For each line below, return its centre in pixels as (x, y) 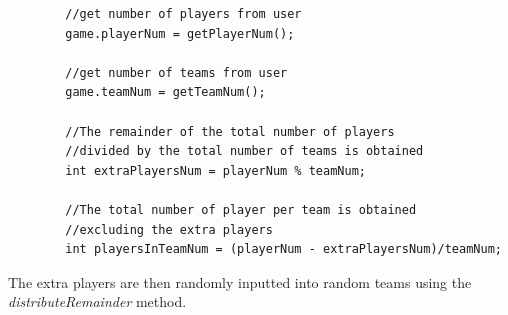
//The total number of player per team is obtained (241, 209)
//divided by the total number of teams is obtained (244, 151)
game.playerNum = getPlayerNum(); (180, 33)
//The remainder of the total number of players (230, 131)
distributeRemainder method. (97, 301)
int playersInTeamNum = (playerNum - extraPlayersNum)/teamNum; (283, 249)
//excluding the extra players (169, 229)
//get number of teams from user (176, 72)
